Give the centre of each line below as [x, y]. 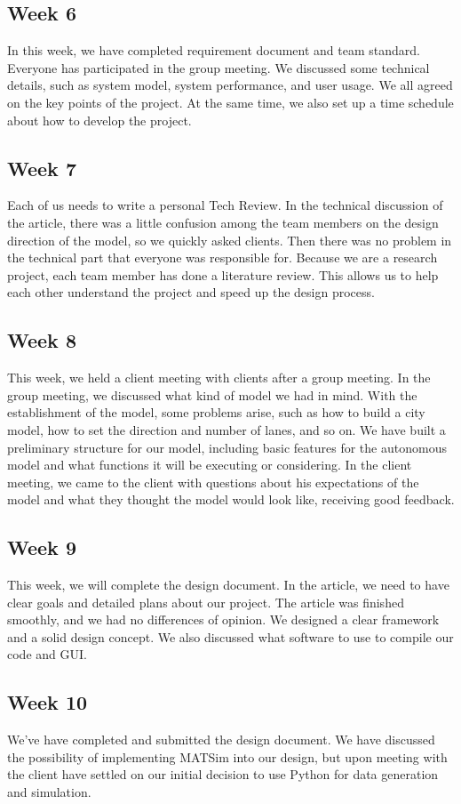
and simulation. [49, 792]
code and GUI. [47, 654]
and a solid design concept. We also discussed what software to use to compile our [230, 636]
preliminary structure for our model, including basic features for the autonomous [227, 447]
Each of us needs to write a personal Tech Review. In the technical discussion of [225, 205]
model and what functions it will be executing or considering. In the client [210, 465]
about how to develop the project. [99, 120]
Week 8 [42, 340]
